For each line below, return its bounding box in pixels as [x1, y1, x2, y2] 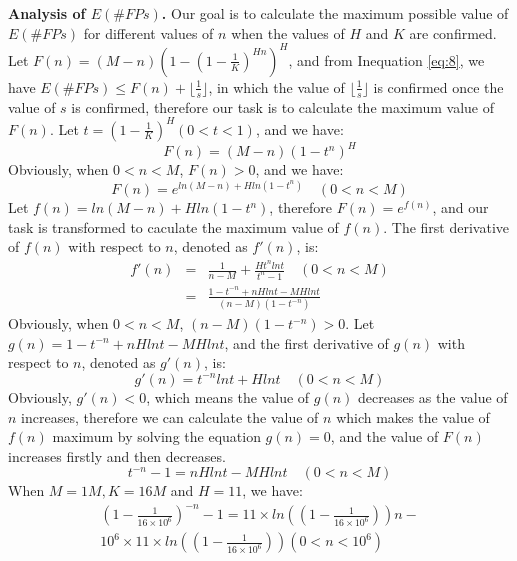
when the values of [231, 22, 345, 43]
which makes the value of [336, 406, 490, 427]
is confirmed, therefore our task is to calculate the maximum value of [71, 96, 495, 117]
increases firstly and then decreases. [8, 445, 226, 466]
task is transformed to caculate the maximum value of [8, 216, 339, 237]
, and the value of [330, 426, 439, 447]
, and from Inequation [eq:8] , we [288, 49, 485, 70]
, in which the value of [208, 76, 345, 97]
